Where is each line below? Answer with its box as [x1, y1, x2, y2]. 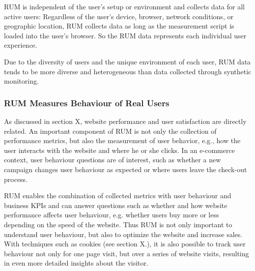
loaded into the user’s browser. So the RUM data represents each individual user [4, 30, 247, 40]
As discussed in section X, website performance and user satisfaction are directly [4, 116, 247, 126]
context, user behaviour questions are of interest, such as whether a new [4, 154, 221, 165]
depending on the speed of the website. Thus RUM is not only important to [4, 219, 232, 229]
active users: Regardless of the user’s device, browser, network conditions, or [4, 11, 233, 21]
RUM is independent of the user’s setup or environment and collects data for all [4, 1, 245, 11]
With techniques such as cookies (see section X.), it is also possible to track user [4, 239, 246, 249]
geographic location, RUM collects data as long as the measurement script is [4, 21, 234, 31]
